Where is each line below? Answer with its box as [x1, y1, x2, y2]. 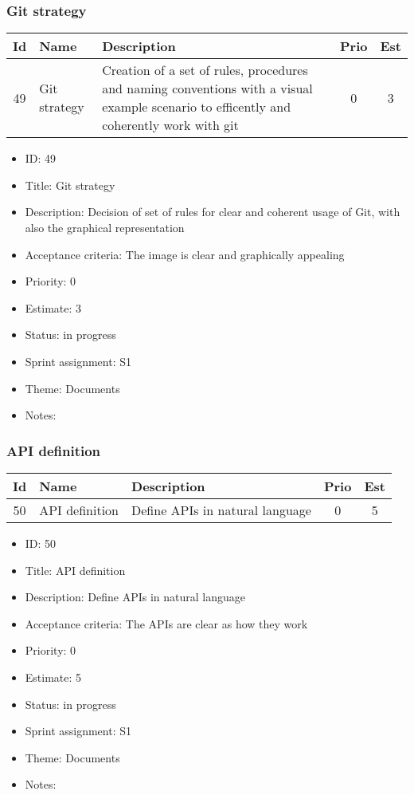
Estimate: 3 [25, 299, 82, 316]
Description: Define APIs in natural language [25, 588, 245, 605]
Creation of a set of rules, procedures [102, 61, 308, 80]
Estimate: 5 [25, 668, 82, 685]
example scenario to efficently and [102, 97, 291, 116]
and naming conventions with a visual [102, 79, 313, 98]
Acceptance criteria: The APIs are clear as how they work [25, 615, 308, 632]
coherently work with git [102, 116, 239, 135]
